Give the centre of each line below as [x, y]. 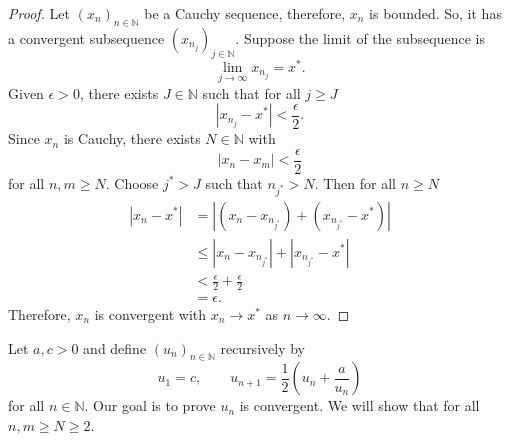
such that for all [251, 92]
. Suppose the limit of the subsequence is [360, 37]
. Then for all [355, 182]
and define [115, 347]
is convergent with [150, 313]
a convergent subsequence [86, 37]
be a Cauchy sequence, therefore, [245, 13]
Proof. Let [39, 13]
